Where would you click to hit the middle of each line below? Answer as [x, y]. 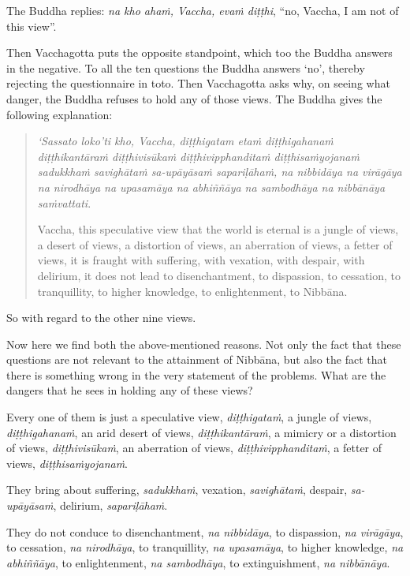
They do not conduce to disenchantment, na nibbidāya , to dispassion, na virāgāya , [205, 531]
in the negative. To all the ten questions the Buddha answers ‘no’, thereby [186, 67]
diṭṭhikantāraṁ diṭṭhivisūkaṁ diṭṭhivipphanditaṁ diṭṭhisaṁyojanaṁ [198, 156]
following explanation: [60, 114]
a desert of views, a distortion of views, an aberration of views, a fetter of [215, 244]
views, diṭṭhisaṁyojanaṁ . [67, 463]
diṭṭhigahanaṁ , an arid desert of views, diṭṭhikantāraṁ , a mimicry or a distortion [201, 432]
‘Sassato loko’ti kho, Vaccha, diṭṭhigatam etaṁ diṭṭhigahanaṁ [185, 141]
